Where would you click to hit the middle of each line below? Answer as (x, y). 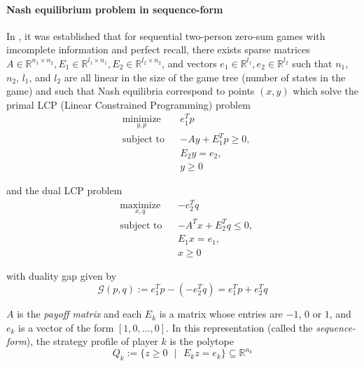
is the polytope (202, 341)
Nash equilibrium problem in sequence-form (115, 9)
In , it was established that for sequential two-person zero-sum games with (166, 35)
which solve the (326, 91)
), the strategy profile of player (92, 341)
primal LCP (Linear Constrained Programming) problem (128, 104)
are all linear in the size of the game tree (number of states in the (205, 77)
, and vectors (189, 63)
